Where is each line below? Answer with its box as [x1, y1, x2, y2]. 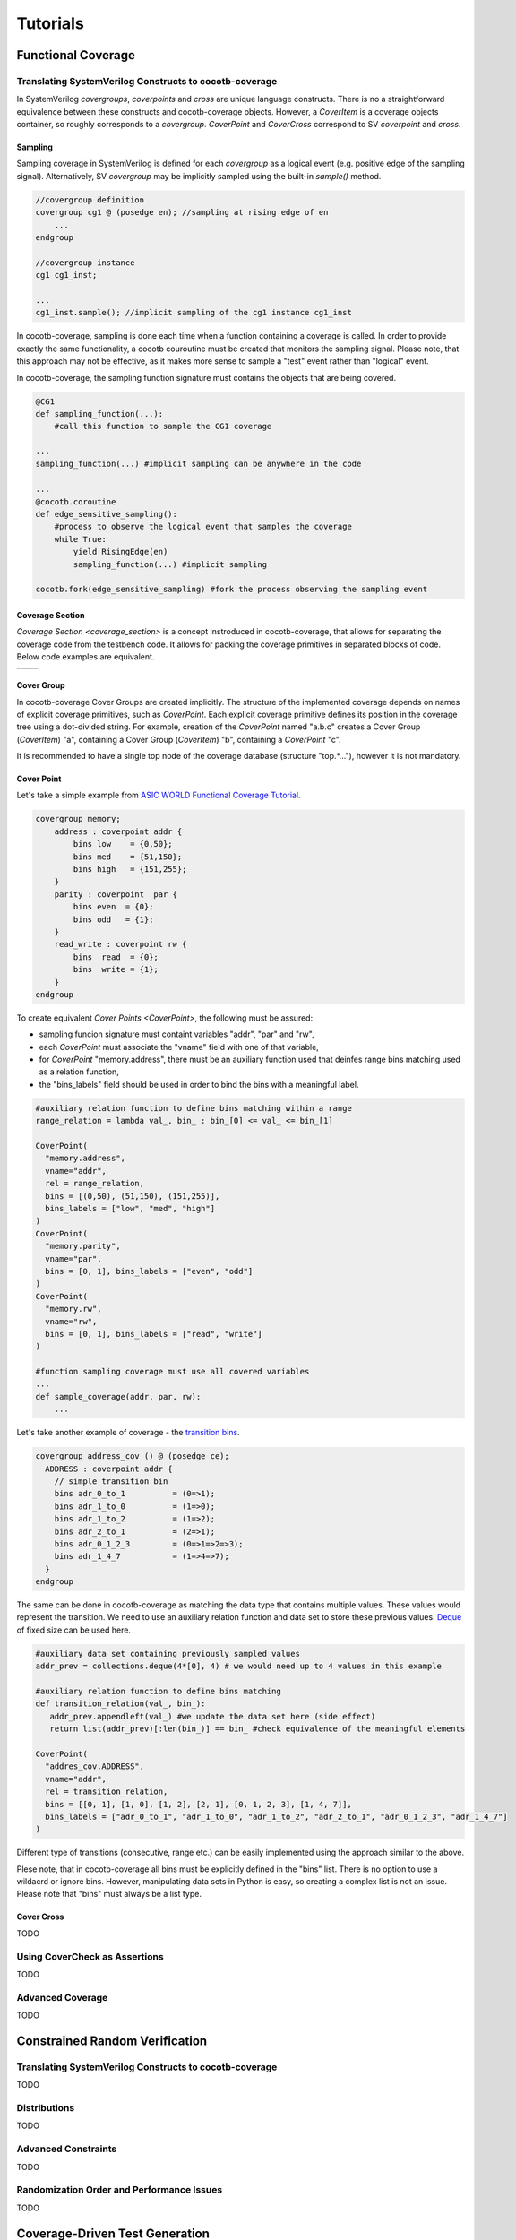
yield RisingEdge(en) [73, 547, 168, 557]
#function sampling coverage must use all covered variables [35, 1366, 310, 1377]
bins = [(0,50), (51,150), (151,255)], [45, 1191, 220, 1201]
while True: [54, 534, 107, 544]
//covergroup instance [35, 257, 135, 268]
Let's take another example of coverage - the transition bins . [16, 1427, 241, 1438]
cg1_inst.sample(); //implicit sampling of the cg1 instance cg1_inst [35, 307, 353, 318]
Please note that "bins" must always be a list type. [16, 1889, 202, 1900]
